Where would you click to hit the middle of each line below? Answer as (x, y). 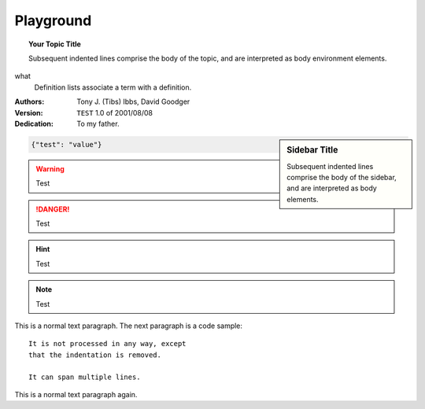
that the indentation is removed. (95, 355)
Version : (29, 112)
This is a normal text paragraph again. (76, 394)
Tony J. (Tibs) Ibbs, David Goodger (133, 101)
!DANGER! (53, 209)
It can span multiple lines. (85, 377)
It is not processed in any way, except (107, 344)
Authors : (30, 101)
